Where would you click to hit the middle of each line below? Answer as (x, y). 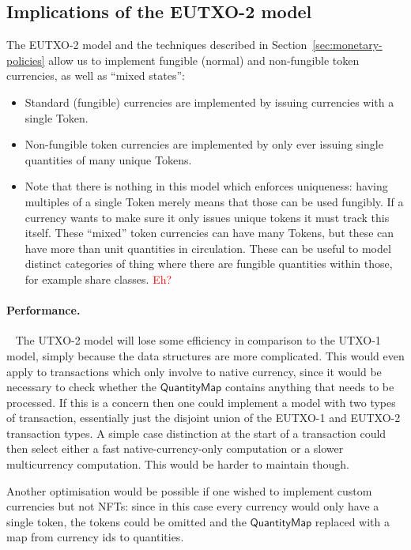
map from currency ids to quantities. (95, 537)
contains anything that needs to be (309, 387)
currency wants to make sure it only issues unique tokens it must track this (207, 217)
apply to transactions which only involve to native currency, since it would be (194, 371)
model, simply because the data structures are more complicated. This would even (205, 355)
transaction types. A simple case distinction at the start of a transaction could (196, 433)
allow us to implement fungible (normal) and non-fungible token (204, 60)
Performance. (43, 310)
